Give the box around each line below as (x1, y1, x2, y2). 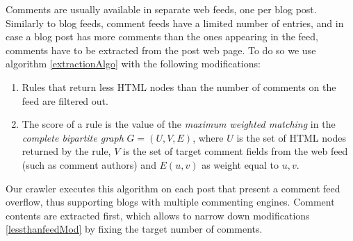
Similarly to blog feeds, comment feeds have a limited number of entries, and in (6, 15, 344, 30)
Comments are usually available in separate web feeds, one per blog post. (6, 2, 317, 16)
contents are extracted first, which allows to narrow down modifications (6, 208, 310, 222)
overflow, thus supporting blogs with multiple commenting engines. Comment (6, 194, 335, 209)
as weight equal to (202, 157, 279, 172)
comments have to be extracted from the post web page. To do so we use (6, 42, 316, 57)
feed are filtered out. (22, 93, 108, 108)
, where (192, 130, 224, 144)
